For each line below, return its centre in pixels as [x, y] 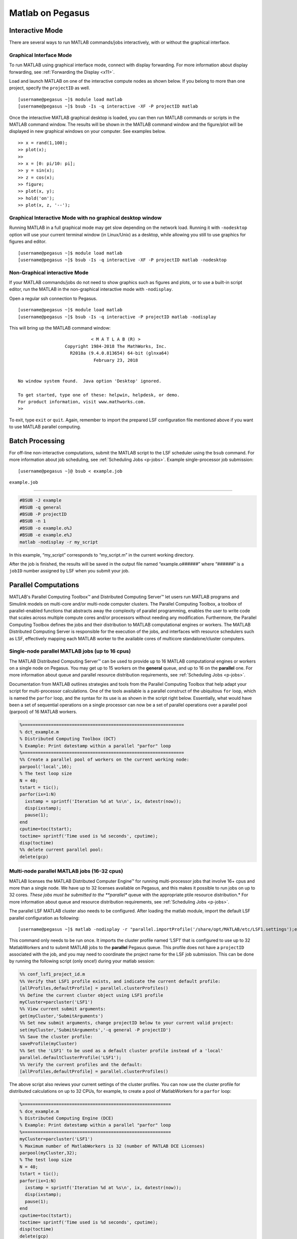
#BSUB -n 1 [33, 521]
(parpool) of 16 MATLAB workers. [43, 712]
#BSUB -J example [41, 500]
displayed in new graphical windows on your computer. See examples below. [87, 131]
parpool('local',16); [46, 766]
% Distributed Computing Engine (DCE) [67, 1118]
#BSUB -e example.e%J [46, 535]
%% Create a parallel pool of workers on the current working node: [104, 760]
